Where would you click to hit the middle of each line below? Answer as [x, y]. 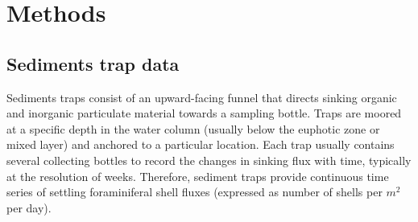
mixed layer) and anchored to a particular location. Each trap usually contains [201, 144]
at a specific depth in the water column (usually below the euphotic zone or [193, 128]
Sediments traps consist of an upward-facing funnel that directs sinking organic [202, 97]
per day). [29, 207]
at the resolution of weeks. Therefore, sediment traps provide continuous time [198, 176]
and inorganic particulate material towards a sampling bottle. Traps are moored [204, 113]
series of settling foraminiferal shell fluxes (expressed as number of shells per [195, 192]
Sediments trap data [93, 63]
